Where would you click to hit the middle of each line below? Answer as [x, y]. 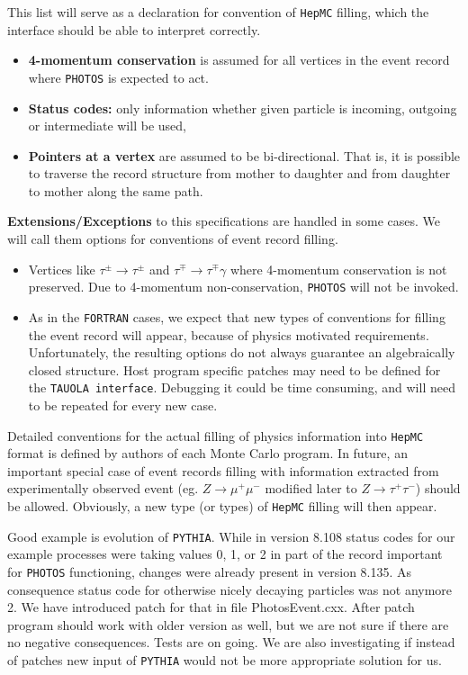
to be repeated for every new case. [123, 405]
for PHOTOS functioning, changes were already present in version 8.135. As [210, 571]
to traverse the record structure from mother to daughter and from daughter [239, 173]
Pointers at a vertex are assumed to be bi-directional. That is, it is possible [244, 155]
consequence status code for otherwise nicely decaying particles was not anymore [230, 589]
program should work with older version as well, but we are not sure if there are [228, 624]
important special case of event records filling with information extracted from [223, 470]
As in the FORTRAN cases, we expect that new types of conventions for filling [237, 316]
